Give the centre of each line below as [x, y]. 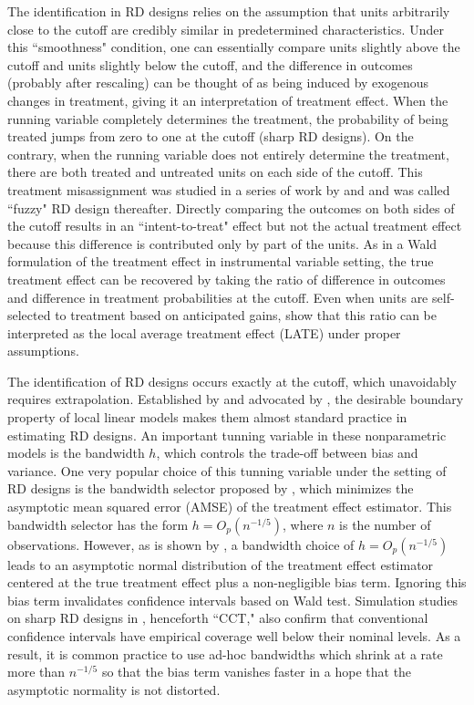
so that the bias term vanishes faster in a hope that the [257, 672]
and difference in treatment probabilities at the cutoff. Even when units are [218, 297]
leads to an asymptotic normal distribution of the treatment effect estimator [221, 564]
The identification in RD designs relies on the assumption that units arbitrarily [229, 11]
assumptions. [43, 351]
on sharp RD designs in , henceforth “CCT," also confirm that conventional [218, 618]
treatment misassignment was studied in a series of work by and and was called [229, 189]
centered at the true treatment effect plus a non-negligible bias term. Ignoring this [237, 582]
